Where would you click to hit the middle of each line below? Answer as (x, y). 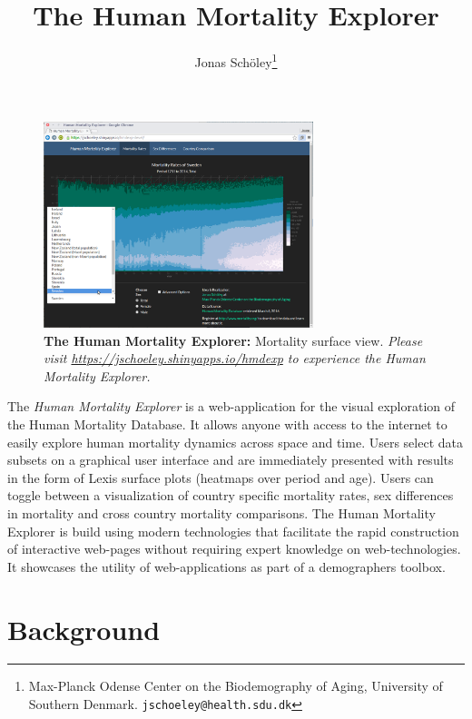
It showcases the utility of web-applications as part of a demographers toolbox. (226, 566)
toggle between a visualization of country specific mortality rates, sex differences (231, 495)
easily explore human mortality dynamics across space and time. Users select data (235, 442)
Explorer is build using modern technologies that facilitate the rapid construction (233, 531)
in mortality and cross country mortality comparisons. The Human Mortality (221, 512)
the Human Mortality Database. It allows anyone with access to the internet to (227, 424)
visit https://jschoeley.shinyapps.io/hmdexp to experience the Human (235, 358)
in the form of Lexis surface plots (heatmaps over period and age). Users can (221, 477)
